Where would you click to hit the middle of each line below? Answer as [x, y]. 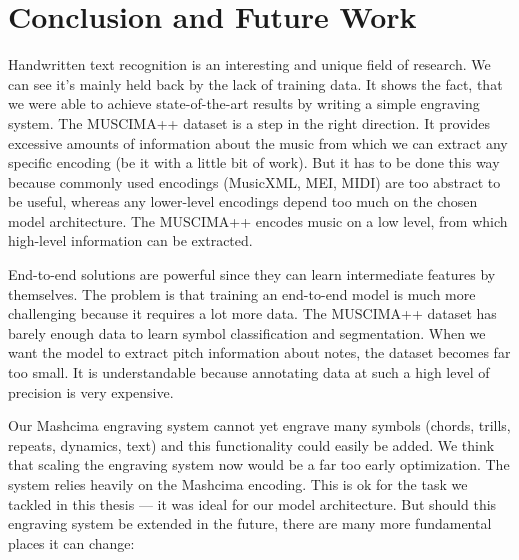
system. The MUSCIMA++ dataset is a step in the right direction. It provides [249, 122]
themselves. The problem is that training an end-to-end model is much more [242, 293]
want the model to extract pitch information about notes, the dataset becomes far [259, 352]
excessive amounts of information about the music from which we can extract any [258, 142]
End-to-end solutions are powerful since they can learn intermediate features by [252, 274]
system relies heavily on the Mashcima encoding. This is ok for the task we [238, 484]
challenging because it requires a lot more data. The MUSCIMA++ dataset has [252, 313]
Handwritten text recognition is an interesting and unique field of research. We [249, 64]
